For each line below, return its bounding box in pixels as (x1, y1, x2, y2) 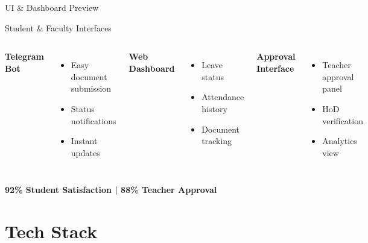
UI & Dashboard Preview (5, 1, 99, 13)
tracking (201, 134, 232, 147)
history (201, 102, 227, 115)
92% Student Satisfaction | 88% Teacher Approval (5, 183, 217, 196)
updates (71, 146, 100, 159)
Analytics (322, 134, 357, 147)
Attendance (201, 90, 244, 103)
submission (71, 82, 112, 95)
